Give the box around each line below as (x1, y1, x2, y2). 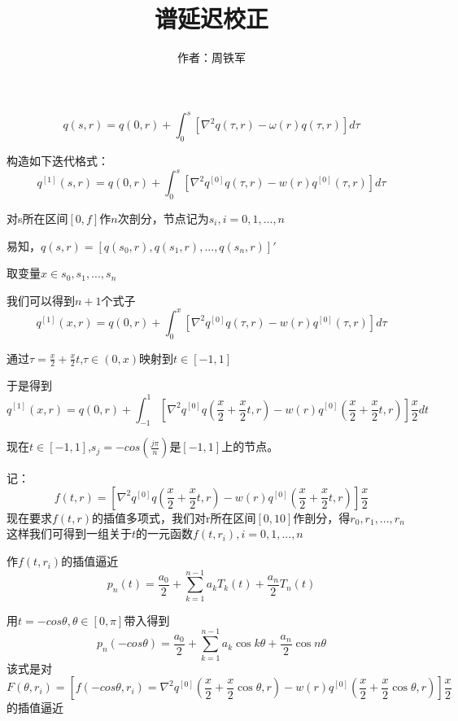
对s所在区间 (7, 209, 68, 226)
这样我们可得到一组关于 (7, 525, 132, 542)
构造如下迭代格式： (7, 152, 109, 169)
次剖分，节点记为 (117, 209, 209, 226)
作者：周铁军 (177, 49, 246, 66)
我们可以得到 (7, 291, 75, 308)
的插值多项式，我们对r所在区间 (91, 509, 256, 526)
